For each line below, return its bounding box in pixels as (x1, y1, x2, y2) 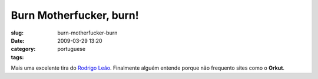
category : (11, 46, 36, 53)
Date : (11, 37, 25, 44)
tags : (11, 53, 24, 61)
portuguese (57, 46, 85, 53)
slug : (11, 29, 24, 36)
